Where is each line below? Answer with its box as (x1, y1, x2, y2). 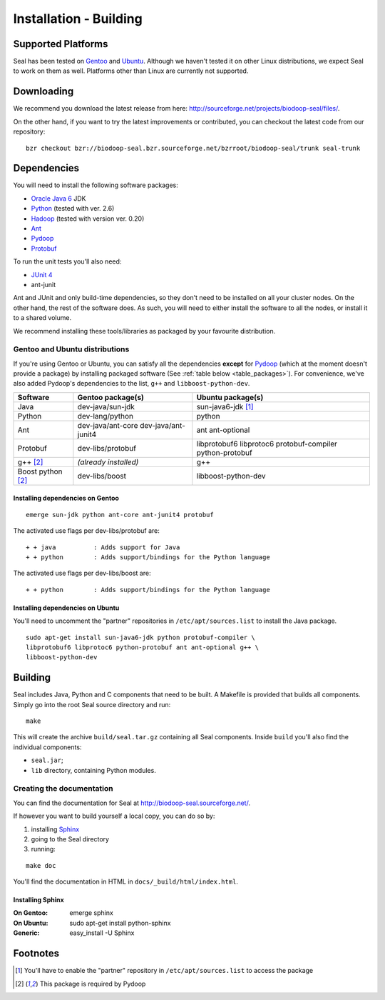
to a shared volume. (13, 314, 71, 322)
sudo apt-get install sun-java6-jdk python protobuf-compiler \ (26, 633, 256, 641)
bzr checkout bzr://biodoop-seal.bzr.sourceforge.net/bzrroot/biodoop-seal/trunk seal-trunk (26, 144, 361, 152)
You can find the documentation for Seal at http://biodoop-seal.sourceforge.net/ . (13, 799, 251, 807)
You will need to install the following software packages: (13, 181, 178, 189)
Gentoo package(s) (77, 392, 144, 402)
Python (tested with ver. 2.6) (31, 204, 115, 213)
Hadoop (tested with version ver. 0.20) (31, 214, 145, 223)
